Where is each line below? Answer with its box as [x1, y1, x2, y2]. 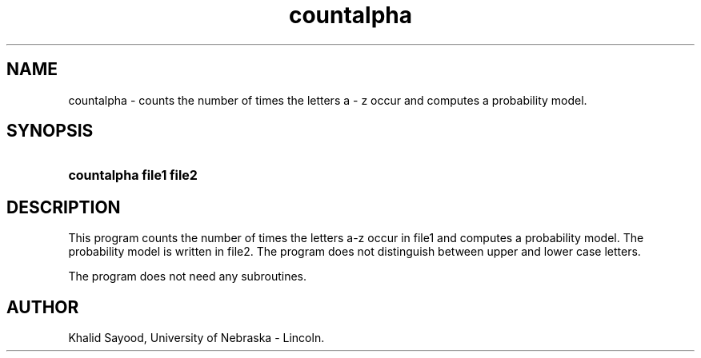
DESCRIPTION [6, 197, 121, 217]
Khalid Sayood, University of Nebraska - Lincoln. [68, 331, 325, 345]
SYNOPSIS [6, 121, 94, 141]
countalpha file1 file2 [68, 167, 198, 184]
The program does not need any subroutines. [68, 269, 306, 284]
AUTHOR [6, 296, 79, 317]
